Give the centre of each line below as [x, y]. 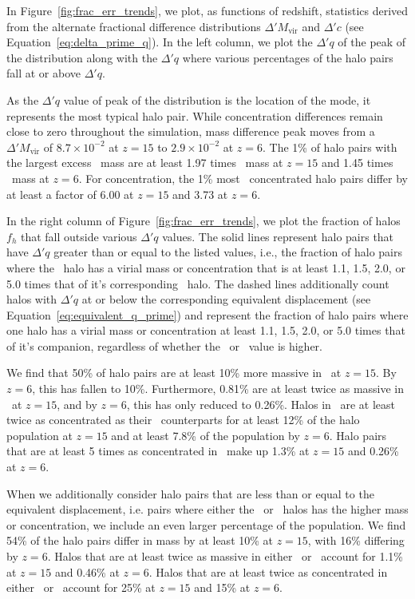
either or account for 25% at [81, 587]
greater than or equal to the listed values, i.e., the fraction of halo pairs [228, 252]
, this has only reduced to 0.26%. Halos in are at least [261, 404]
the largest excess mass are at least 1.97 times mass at [145, 163]
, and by [77, 404]
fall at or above [43, 73]
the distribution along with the [82, 57]
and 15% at [222, 587]
